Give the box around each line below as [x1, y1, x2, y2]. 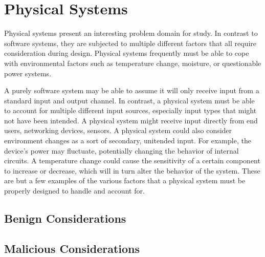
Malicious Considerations [4, 240, 140, 256]
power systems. [4, 68, 52, 78]
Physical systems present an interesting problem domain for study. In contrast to [4, 28, 258, 38]
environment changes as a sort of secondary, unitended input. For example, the [4, 135, 251, 146]
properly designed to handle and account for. [4, 185, 145, 196]
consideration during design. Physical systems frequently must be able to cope [4, 48, 249, 58]
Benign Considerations [4, 210, 126, 226]
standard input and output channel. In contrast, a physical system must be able [4, 95, 255, 105]
